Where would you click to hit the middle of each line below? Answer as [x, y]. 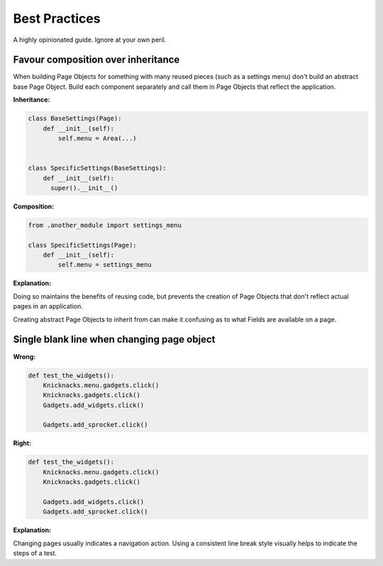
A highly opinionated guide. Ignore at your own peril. [90, 40]
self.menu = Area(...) [98, 138]
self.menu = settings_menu [105, 265]
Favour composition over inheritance [96, 60]
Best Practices [57, 18]
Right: [22, 443]
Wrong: [24, 356]
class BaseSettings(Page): [75, 118]
